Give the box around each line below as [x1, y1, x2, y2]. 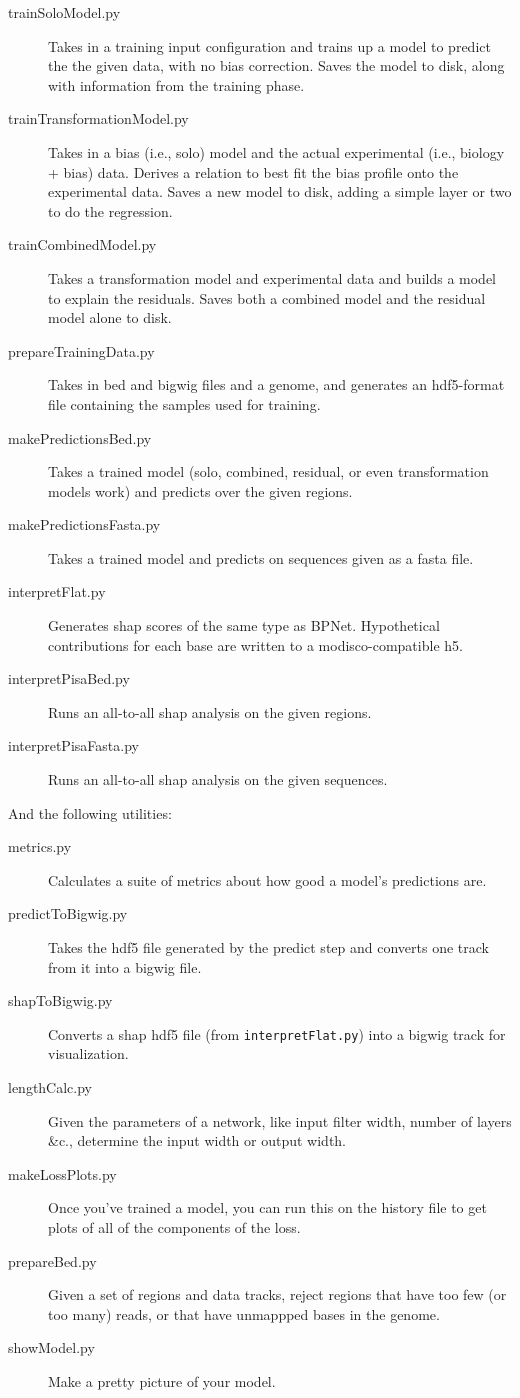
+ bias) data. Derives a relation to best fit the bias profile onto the [48, 161, 459, 182]
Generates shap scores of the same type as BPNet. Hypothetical [48, 615, 440, 636]
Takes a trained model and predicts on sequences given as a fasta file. [48, 547, 474, 568]
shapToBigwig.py [8, 990, 113, 1011]
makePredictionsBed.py [8, 427, 152, 448]
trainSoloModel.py [8, 2, 121, 22]
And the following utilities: [8, 802, 172, 823]
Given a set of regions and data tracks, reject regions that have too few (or [48, 1284, 507, 1305]
